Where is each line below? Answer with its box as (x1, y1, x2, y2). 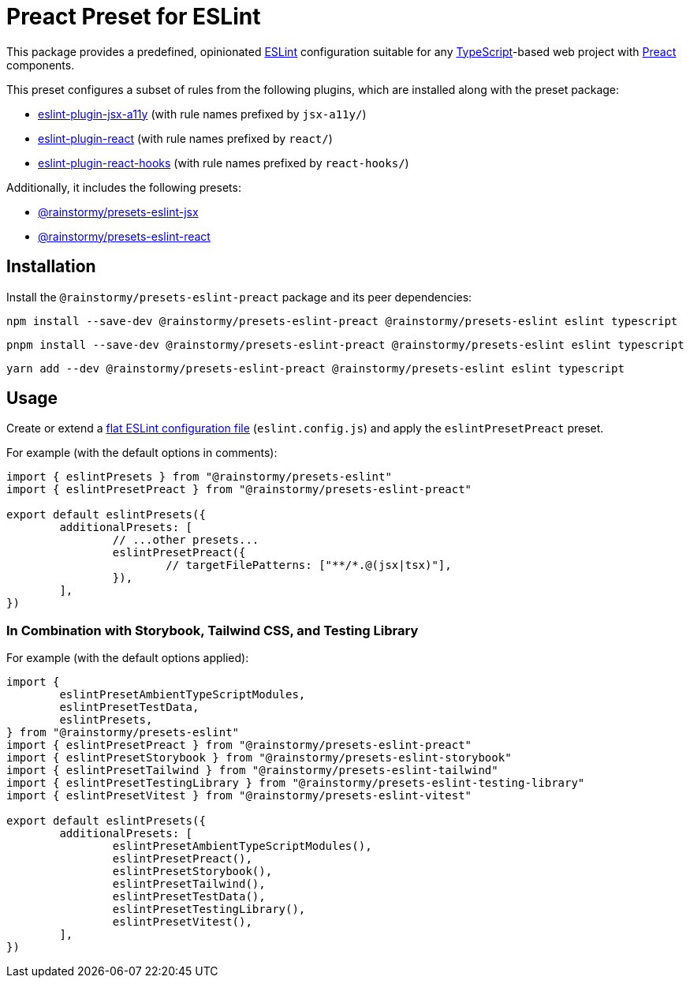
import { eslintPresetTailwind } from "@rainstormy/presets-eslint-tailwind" (6, 764, 498, 777)
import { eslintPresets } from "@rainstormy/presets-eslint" (6, 470, 392, 484)
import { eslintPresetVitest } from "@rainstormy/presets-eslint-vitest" (6, 789, 472, 803)
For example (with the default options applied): (6, 651, 249, 665)
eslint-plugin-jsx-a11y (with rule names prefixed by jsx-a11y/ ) (38, 107, 367, 121)
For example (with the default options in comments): (6, 446, 278, 460)
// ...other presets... (112, 533, 259, 547)
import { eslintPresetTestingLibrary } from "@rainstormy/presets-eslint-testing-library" (6, 776, 585, 790)
